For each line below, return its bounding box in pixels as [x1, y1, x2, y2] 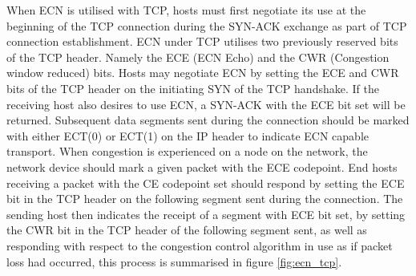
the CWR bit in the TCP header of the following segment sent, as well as [6, 221, 367, 238]
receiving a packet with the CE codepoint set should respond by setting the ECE [6, 174, 405, 191]
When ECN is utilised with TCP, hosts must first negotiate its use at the [6, 2, 366, 18]
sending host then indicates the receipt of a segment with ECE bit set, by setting [6, 205, 406, 222]
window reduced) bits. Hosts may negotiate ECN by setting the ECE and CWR [6, 64, 399, 81]
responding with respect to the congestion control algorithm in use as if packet [6, 237, 393, 254]
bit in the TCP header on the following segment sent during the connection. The [6, 190, 403, 207]
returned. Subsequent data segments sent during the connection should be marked [6, 112, 410, 128]
